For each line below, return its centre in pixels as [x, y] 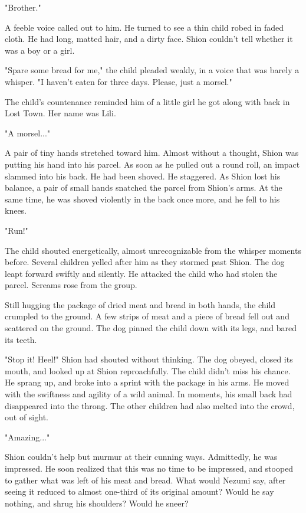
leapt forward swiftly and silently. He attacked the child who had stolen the [141, 273]
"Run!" [17, 230]
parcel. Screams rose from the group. [71, 285]
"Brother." [23, 7]
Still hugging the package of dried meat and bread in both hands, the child [140, 304]
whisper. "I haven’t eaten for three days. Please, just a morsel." [119, 81]
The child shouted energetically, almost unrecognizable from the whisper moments [153, 250]
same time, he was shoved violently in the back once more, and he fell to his [142, 199]
